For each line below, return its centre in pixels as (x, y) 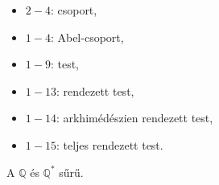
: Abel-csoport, (87, 37)
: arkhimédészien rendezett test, (134, 118)
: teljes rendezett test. (109, 144)
